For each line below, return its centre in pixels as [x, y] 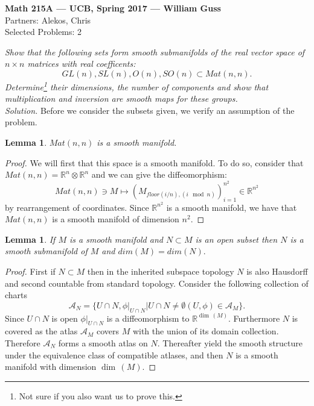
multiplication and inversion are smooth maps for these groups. [121, 98]
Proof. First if [30, 271]
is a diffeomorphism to [148, 318]
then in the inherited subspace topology [161, 271]
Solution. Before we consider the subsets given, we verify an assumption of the [150, 110]
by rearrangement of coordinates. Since [77, 207]
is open [65, 318]
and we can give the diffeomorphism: [159, 174]
